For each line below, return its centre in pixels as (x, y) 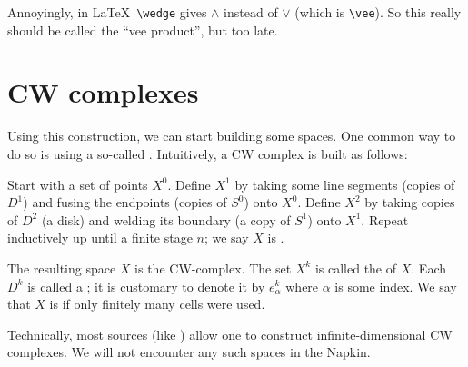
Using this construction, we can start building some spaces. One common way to (232, 136)
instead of (251, 12)
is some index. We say (396, 286)
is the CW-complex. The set (213, 268)
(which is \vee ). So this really (378, 12)
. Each (428, 268)
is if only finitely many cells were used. (157, 304)
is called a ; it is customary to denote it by (146, 286)
